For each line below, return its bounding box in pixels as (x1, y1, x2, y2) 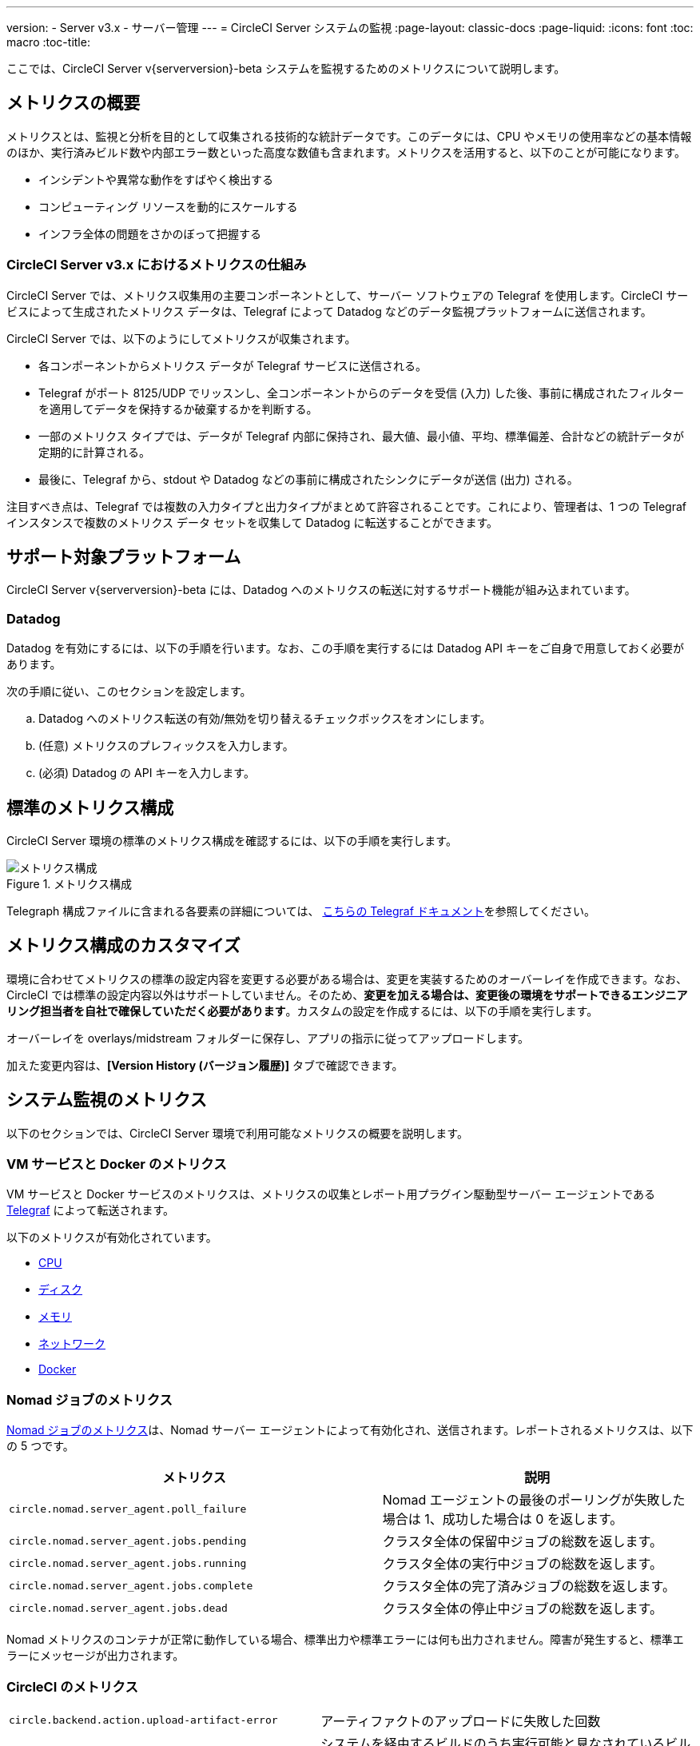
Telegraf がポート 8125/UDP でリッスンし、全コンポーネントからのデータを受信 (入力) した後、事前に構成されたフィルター (38, 385, 684, 400)
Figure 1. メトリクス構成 (6, 877, 132, 891)
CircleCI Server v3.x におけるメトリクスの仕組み (6, 257, 307, 273)
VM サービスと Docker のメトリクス (6, 1156, 227, 1173)
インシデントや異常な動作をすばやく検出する (38, 172, 273, 186)
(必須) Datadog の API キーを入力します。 (38, 766, 255, 780)
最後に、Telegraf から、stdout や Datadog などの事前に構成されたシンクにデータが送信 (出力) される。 (38, 472, 579, 486)
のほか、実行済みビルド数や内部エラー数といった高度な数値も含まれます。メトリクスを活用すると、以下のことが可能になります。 (6, 145, 686, 159)
